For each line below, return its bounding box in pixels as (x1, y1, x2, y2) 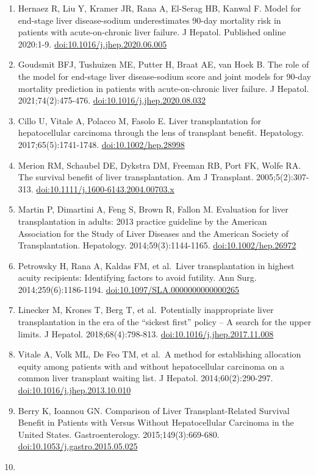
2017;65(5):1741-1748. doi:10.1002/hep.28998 (18, 138, 185, 150)
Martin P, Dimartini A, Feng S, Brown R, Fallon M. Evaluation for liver (18, 203, 289, 216)
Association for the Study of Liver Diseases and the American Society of (18, 227, 289, 239)
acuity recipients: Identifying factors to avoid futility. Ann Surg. (18, 271, 257, 284)
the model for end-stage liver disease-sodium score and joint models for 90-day (18, 69, 311, 82)
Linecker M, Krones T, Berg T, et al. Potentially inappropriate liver (18, 303, 274, 316)
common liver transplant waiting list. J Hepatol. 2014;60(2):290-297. (18, 371, 273, 384)
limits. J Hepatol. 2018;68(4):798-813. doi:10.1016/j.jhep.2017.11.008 (18, 327, 274, 340)
